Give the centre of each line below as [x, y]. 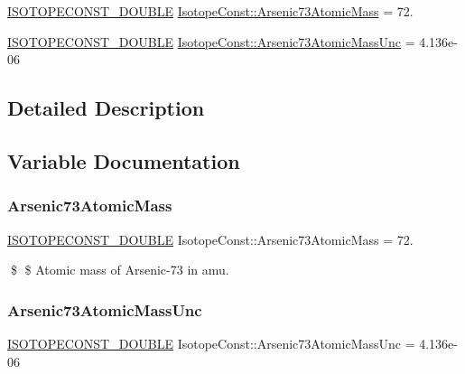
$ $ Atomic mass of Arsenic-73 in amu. [120, 270]
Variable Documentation [124, 160]
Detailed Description [106, 108]
